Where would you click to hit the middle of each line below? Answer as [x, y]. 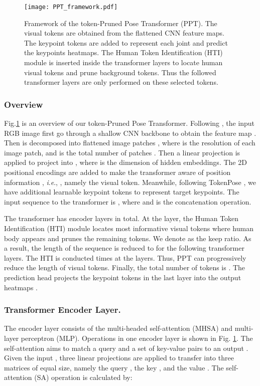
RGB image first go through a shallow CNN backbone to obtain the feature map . [130, 133]
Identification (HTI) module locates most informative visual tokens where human [129, 228]
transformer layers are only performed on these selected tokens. [121, 82]
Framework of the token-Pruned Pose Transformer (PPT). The [121, 23]
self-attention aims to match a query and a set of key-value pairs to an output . [126, 348]
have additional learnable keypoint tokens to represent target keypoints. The [122, 192]
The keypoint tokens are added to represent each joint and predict [126, 42]
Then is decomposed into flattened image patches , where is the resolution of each [130, 143]
